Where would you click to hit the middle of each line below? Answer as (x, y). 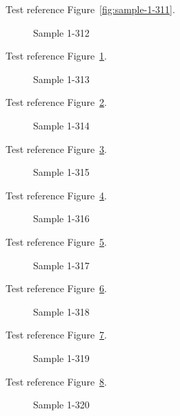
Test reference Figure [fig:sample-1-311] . (90, 9)
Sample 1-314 (61, 125)
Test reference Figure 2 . (56, 102)
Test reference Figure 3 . (56, 148)
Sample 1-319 (61, 358)
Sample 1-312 (61, 32)
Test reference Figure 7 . (56, 335)
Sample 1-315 (61, 172)
